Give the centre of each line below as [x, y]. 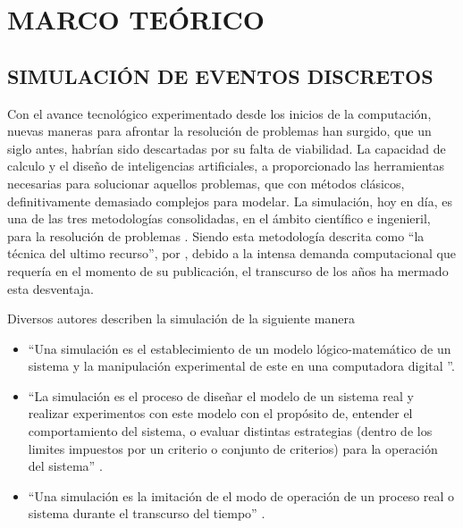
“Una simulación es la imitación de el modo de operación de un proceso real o [241, 495]
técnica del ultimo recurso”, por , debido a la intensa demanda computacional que [231, 253]
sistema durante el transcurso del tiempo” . [147, 513]
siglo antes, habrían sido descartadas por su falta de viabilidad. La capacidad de [227, 148]
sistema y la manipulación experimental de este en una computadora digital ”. [241, 366]
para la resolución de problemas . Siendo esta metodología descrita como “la [216, 235]
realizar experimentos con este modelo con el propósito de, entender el [220, 413]
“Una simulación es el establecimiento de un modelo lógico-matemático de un [240, 348]
